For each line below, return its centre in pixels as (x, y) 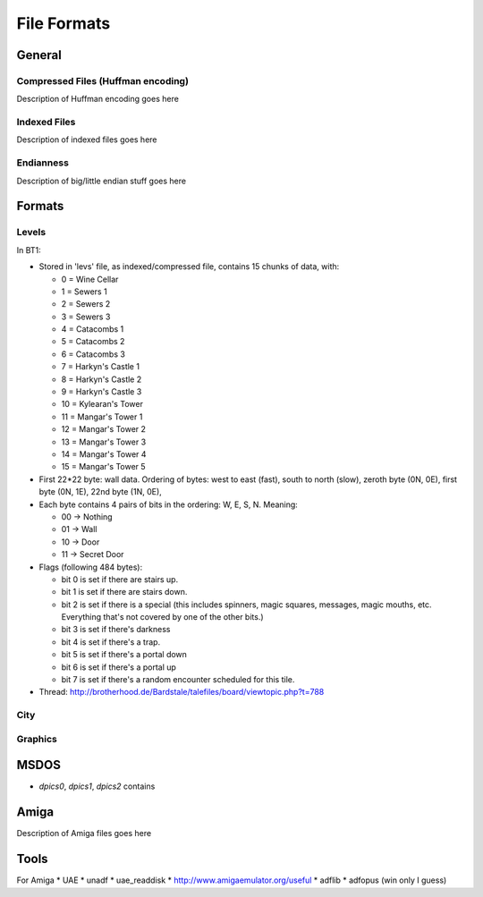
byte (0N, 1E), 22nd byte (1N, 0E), (101, 492)
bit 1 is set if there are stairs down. (124, 592)
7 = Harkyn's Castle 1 (101, 367)
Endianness (42, 163)
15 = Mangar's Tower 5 (104, 467)
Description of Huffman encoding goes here (97, 99)
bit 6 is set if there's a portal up (119, 667)
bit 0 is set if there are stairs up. (120, 579)
